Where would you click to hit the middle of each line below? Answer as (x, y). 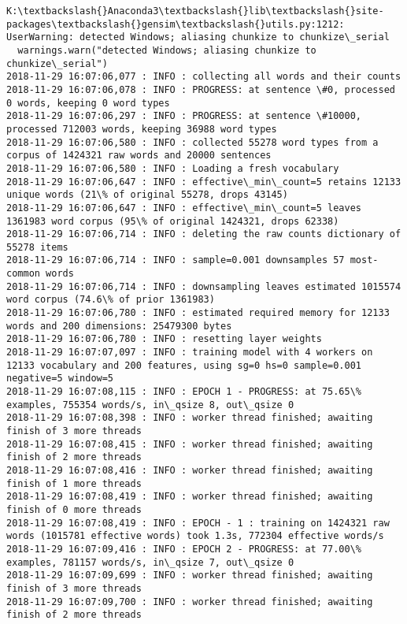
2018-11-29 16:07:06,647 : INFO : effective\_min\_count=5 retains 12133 (204, 182)
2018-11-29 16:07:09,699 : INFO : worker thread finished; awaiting (190, 576)
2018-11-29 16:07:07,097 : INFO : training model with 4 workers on (190, 353)
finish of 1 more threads (74, 483)
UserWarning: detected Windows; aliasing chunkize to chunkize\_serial (198, 37)
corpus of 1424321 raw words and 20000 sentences (139, 156)
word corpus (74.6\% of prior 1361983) (111, 300)
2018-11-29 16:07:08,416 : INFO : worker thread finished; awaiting (190, 470)
